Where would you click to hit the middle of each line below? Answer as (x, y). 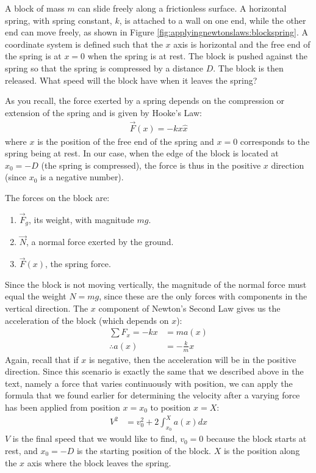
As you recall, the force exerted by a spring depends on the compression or (145, 101)
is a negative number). (82, 177)
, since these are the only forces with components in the (203, 296)
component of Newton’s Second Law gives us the (189, 308)
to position (171, 407)
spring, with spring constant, (59, 20)
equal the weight (36, 296)
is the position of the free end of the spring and (126, 141)
